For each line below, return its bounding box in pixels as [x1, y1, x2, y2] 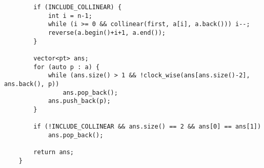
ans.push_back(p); [48, 97, 111, 105]
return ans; [33, 149, 74, 156]
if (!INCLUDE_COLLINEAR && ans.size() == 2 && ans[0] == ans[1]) [33, 123, 261, 131]
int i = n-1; [48, 12, 92, 19]
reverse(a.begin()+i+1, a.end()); [48, 29, 166, 36]
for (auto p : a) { [33, 63, 100, 71]
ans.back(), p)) [4, 80, 59, 88]
